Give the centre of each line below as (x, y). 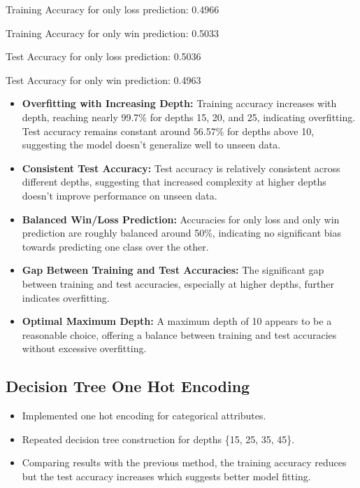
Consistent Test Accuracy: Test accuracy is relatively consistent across (181, 168)
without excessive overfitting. (84, 348)
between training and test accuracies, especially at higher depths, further (178, 283)
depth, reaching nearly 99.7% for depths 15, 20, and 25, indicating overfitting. (189, 117)
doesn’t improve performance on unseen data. (120, 195)
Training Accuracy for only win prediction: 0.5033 (113, 33)
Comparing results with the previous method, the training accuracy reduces (184, 462)
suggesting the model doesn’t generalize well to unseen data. (151, 145)
